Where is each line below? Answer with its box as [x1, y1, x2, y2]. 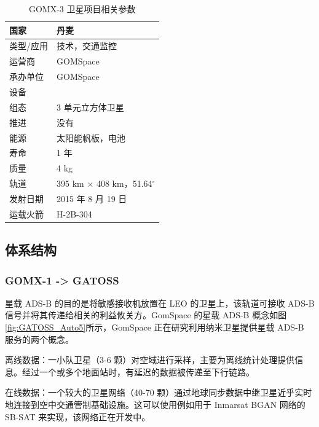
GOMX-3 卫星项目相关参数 [28, 2, 136, 15]
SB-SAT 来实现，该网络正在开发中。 [5, 410, 151, 423]
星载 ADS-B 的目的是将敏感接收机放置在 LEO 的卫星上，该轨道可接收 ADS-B [5, 296, 315, 309]
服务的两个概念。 [5, 332, 74, 345]
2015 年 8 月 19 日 [57, 192, 127, 205]
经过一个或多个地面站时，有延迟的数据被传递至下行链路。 [22, 365, 254, 378]
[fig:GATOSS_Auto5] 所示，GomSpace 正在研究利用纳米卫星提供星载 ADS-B [5, 321, 304, 333]
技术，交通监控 [57, 39, 117, 52]
